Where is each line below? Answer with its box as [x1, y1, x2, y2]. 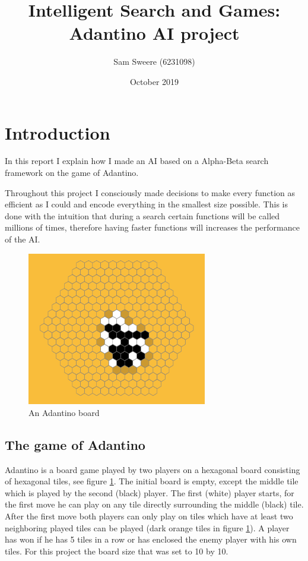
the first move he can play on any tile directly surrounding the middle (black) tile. [5, 498, 304, 510]
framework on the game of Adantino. [5, 166, 139, 179]
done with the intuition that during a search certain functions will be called [5, 209, 280, 222]
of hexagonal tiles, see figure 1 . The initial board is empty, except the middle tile [5, 475, 299, 487]
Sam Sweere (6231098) [113, 55, 195, 68]
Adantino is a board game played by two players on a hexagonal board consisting [5, 463, 300, 475]
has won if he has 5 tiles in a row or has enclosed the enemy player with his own [5, 533, 297, 546]
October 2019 [129, 75, 179, 87]
